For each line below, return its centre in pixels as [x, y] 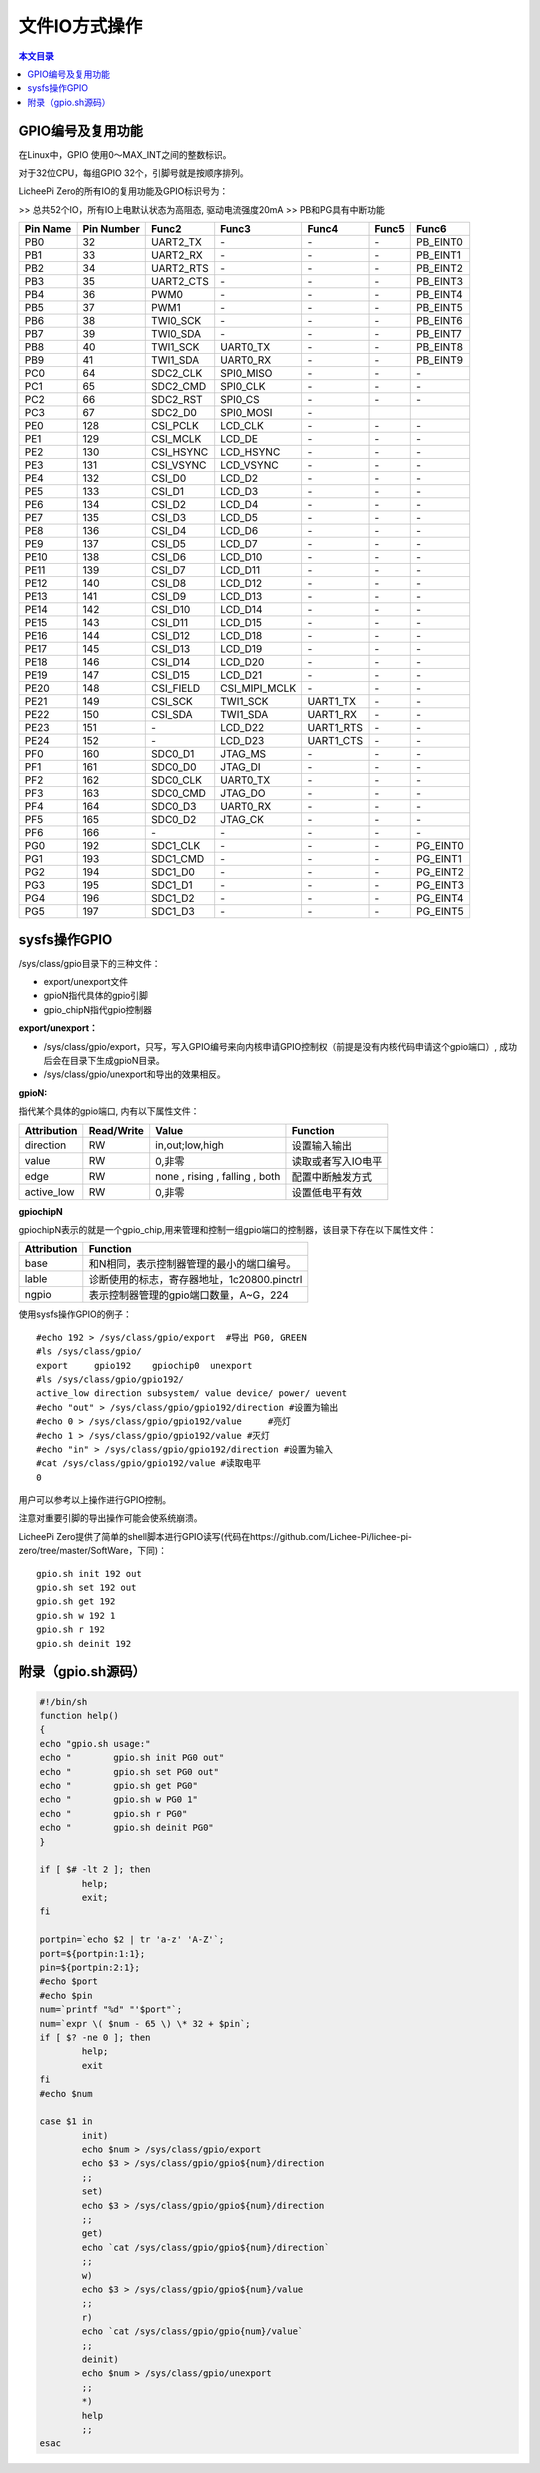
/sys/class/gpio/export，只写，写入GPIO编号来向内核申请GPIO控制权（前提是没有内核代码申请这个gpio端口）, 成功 [280, 1046]
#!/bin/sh [63, 1701]
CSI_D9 [169, 597]
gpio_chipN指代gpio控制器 [98, 1009]
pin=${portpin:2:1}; [89, 1968]
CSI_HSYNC [180, 452]
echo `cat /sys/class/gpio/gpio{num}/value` [192, 2331]
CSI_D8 [169, 583]
